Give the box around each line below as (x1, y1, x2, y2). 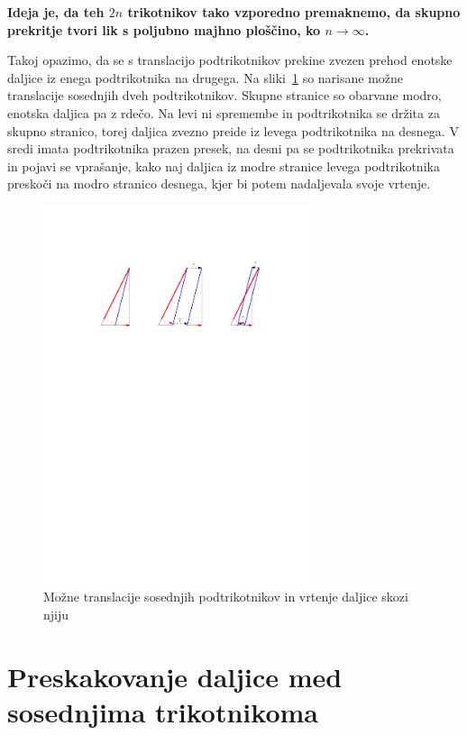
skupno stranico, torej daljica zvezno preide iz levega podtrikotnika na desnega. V (7, 121, 459, 140)
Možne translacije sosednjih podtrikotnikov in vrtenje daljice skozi (43, 587, 408, 606)
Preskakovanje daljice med (7, 657, 343, 694)
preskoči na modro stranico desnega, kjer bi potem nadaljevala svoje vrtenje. (7, 174, 431, 193)
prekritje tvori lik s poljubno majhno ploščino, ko (7, 20, 321, 39)
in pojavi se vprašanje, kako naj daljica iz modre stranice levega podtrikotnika (7, 156, 440, 175)
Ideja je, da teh (7, 3, 105, 21)
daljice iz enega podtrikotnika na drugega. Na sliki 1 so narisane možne (7, 68, 404, 87)
